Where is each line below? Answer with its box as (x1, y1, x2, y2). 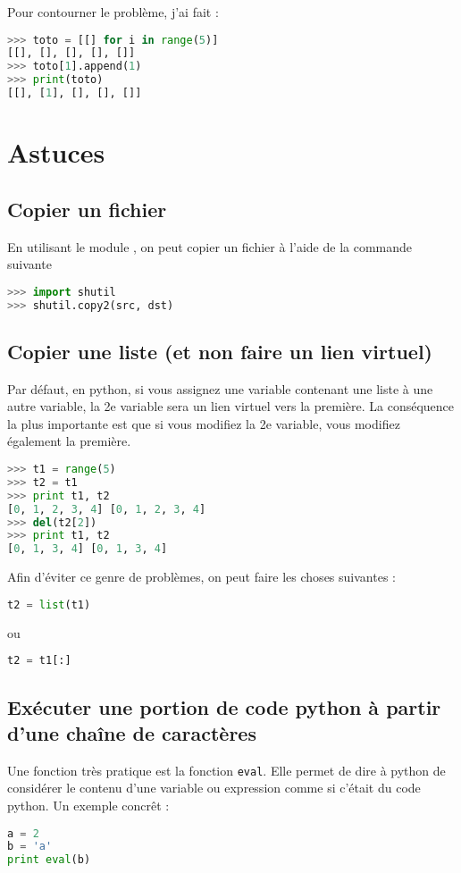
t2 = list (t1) (7, 598, 91, 611)
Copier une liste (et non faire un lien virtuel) (7, 337, 432, 365)
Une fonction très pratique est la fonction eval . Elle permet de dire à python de (7, 760, 446, 779)
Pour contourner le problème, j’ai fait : (7, 3, 219, 21)
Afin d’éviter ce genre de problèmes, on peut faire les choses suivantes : (7, 567, 396, 586)
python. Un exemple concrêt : (7, 795, 170, 814)
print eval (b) (7, 853, 91, 867)
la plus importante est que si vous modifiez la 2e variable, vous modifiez (7, 414, 400, 432)
